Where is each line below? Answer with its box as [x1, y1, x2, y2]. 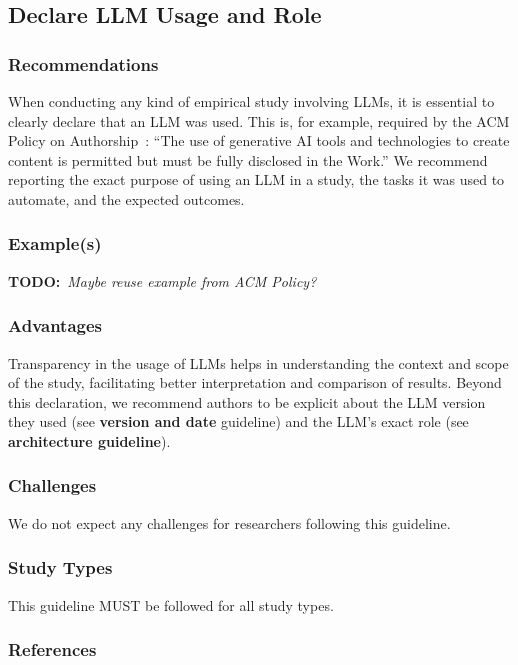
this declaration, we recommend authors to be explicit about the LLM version [8, 391, 486, 412]
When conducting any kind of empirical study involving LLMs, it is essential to [8, 91, 495, 111]
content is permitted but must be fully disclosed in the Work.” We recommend [8, 149, 488, 170]
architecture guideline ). [8, 430, 171, 451]
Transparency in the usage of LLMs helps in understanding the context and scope [8, 352, 509, 373]
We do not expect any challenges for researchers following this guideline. [8, 512, 451, 533]
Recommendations [8, 51, 159, 76]
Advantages [8, 313, 103, 338]
